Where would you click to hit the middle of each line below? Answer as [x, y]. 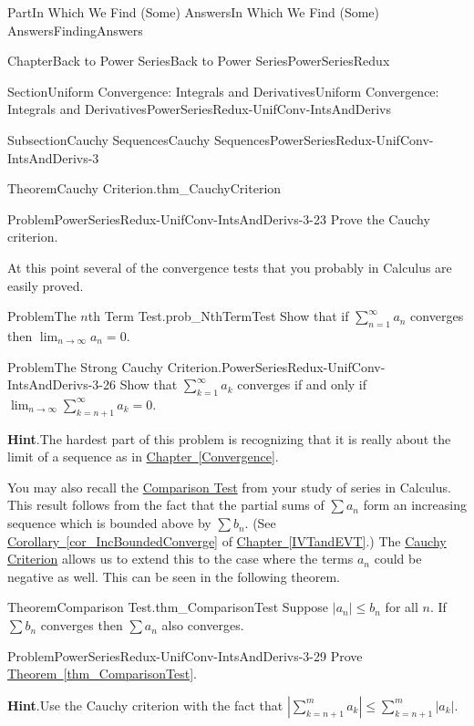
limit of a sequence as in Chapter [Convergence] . [143, 456]
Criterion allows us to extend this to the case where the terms [180, 559]
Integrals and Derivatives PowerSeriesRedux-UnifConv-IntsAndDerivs [199, 109]
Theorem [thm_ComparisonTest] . [102, 674]
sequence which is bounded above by [109, 523]
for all [402, 607]
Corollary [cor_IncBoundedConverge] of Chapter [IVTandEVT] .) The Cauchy [227, 540]
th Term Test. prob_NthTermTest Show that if [218, 316]
